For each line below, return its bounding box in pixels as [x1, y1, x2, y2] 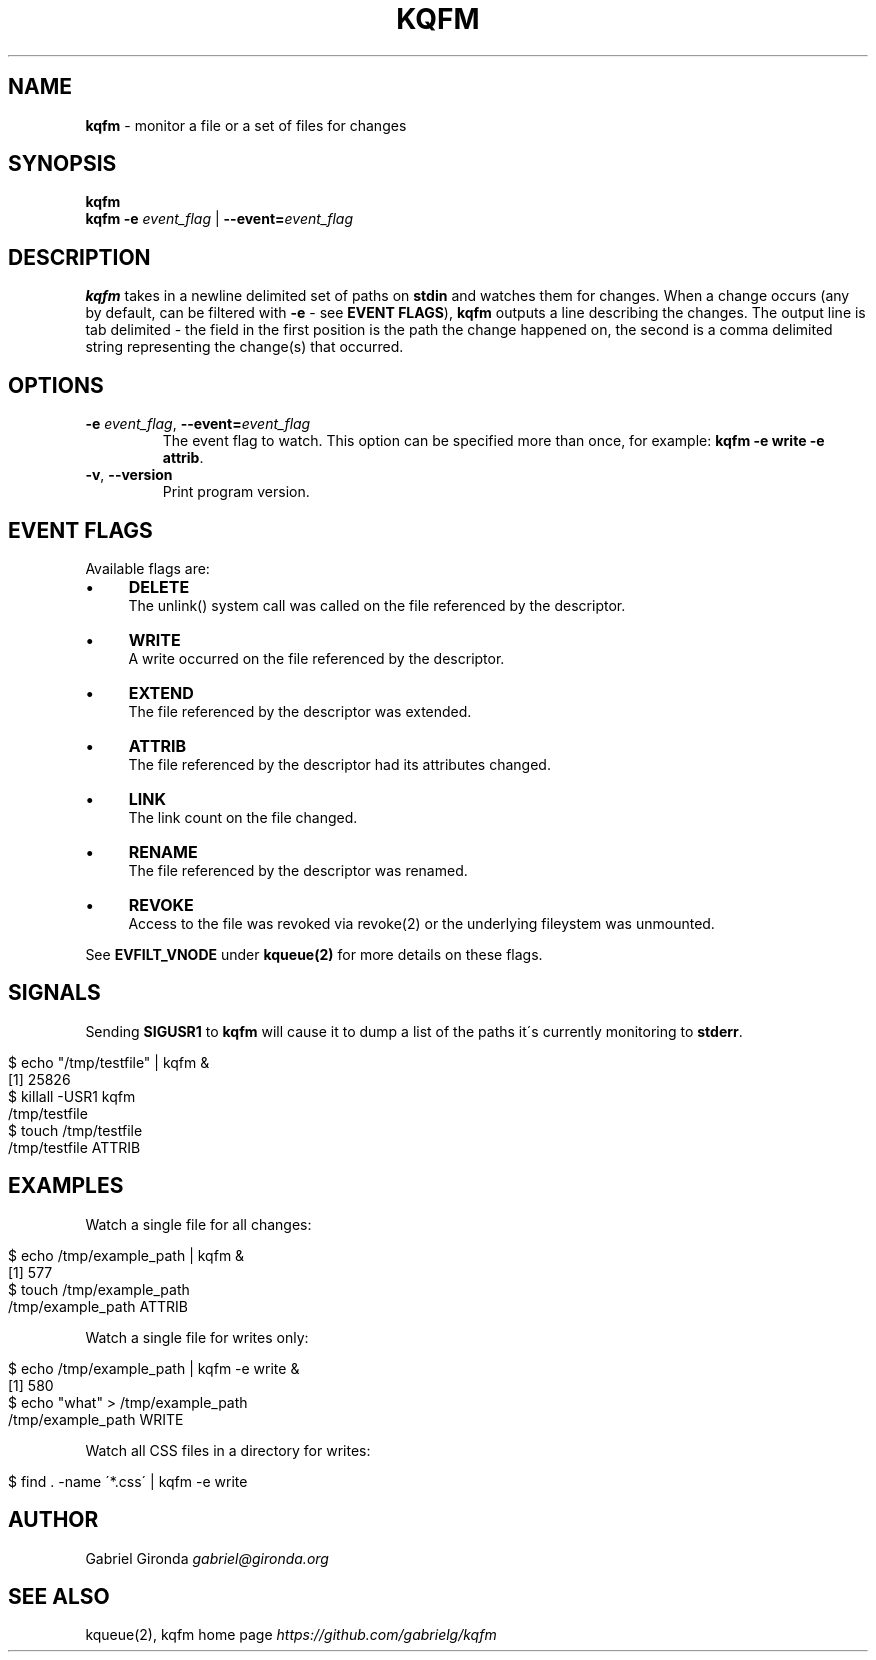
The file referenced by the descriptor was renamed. [128, 861, 468, 879]
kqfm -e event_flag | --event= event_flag [85, 210, 354, 228]
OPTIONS [8, 372, 104, 398]
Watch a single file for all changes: [85, 1215, 312, 1233]
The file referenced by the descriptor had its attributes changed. [128, 755, 551, 773]
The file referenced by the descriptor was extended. [128, 702, 472, 720]
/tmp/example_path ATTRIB [8, 1297, 188, 1315]
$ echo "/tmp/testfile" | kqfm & [8, 1053, 210, 1071]
